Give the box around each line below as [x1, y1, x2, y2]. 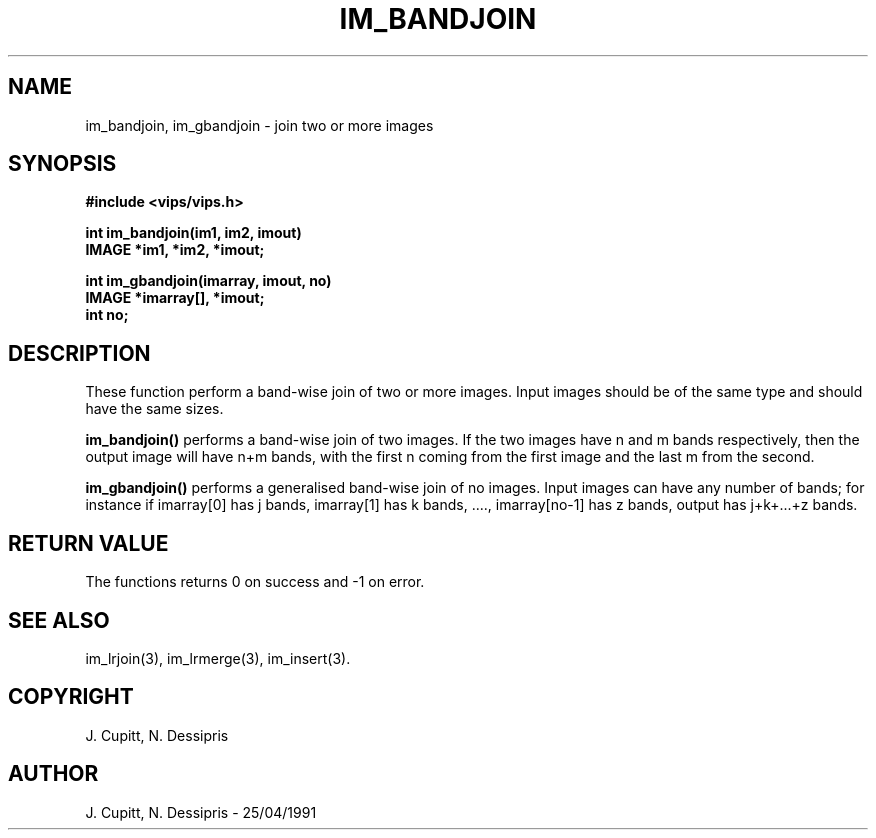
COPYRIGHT [8, 684, 134, 710]
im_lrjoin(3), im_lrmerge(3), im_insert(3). [85, 649, 351, 667]
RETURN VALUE [8, 530, 169, 556]
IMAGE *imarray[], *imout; [85, 289, 265, 307]
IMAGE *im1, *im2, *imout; [85, 241, 265, 259]
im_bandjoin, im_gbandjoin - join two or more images [85, 116, 434, 134]
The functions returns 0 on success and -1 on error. [85, 573, 425, 591]
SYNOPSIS [8, 151, 117, 177]
